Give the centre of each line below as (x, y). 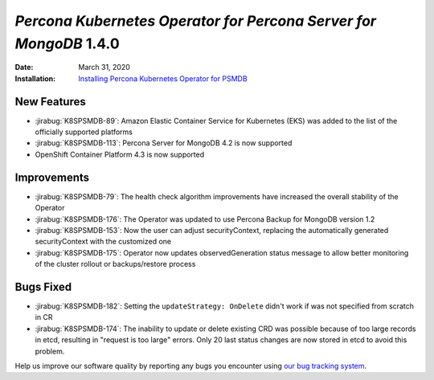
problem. (50, 351)
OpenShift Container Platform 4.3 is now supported (120, 154)
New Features (50, 102)
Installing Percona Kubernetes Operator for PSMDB (163, 78)
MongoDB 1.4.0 (67, 43)
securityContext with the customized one (103, 242)
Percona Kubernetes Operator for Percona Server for (196, 21)
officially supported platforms (84, 132)
